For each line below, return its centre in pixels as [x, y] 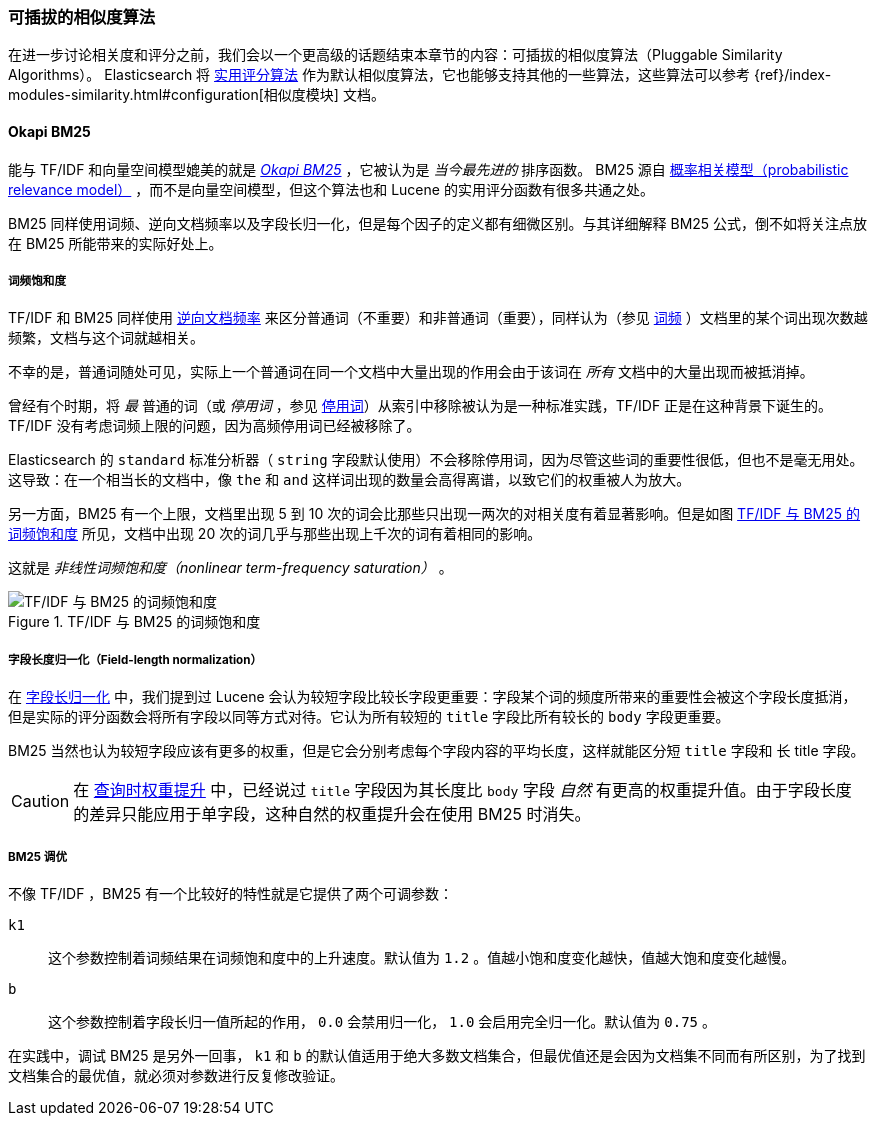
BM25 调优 [37, 856]
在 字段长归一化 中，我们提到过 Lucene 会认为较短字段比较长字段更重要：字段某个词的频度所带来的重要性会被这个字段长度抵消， [432, 697]
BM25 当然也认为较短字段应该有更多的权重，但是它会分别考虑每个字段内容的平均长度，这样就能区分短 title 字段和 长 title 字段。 [436, 751]
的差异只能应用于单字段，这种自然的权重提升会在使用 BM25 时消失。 [332, 814]
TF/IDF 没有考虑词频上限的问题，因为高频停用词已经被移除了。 [214, 426]
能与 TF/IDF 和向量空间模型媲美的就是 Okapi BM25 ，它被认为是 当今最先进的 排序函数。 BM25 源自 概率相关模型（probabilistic [428, 169]
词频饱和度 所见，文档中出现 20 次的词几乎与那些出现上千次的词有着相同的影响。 [275, 534]
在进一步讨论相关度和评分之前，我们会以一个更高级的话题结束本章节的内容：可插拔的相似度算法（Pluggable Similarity [395, 55]
